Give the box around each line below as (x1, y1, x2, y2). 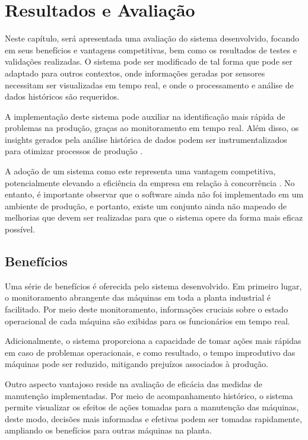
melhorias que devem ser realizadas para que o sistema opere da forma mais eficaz (5, 211, 303, 224)
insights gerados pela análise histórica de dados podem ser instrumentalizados (5, 133, 287, 145)
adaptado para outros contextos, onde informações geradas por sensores (5, 66, 265, 79)
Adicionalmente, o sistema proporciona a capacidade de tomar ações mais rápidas (5, 334, 301, 347)
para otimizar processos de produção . (5, 145, 143, 157)
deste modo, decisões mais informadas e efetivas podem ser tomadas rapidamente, (5, 412, 302, 425)
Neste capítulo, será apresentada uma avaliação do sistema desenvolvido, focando (5, 32, 299, 44)
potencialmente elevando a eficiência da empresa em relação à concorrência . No (5, 176, 295, 189)
